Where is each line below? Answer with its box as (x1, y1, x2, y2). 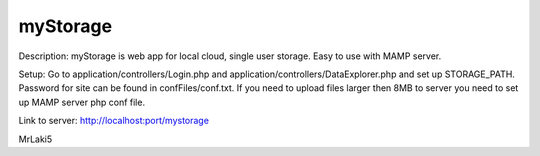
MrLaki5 (18, 133, 53, 145)
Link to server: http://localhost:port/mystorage (18, 115, 210, 127)
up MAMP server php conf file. (18, 96, 145, 108)
